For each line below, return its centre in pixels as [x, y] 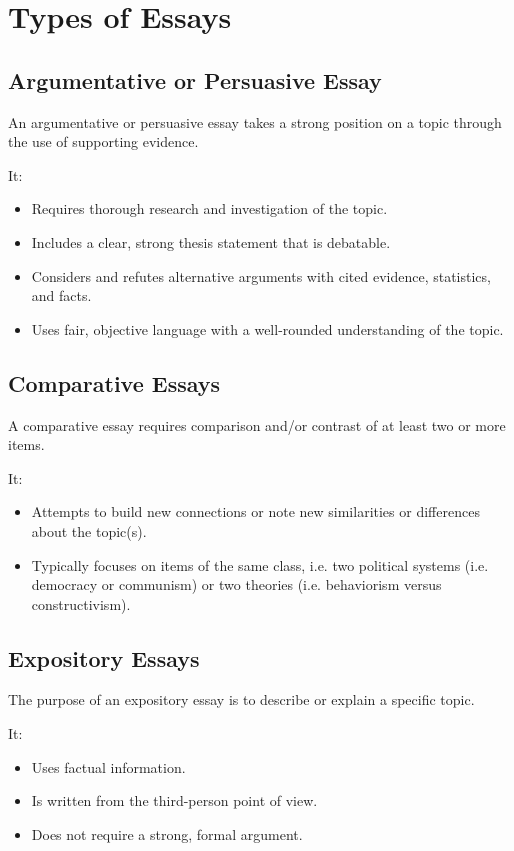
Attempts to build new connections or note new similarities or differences [255, 511]
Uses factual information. [108, 766]
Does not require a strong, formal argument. [167, 833]
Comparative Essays [114, 382]
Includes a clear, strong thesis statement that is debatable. [211, 241]
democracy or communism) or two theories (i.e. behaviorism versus [236, 584]
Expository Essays [104, 657]
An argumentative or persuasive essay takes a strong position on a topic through [255, 121]
